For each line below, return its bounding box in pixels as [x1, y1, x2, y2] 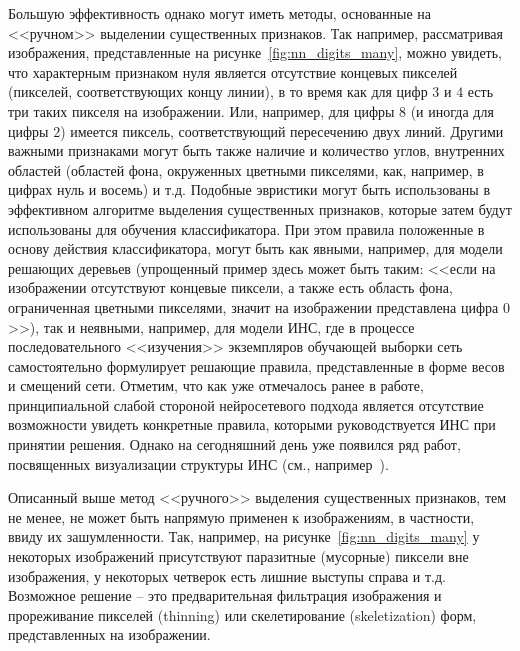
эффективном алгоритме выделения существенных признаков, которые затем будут [8, 198, 512, 219]
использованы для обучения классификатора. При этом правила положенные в [8, 218, 485, 239]
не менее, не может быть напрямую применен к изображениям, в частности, [8, 506, 475, 527]
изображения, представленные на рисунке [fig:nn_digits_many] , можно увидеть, [8, 42, 503, 63]
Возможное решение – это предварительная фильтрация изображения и [8, 585, 442, 606]
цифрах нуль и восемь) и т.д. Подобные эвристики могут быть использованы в [8, 179, 490, 200]
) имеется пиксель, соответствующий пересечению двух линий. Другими [60, 120, 504, 141]
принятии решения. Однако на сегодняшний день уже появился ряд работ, [8, 434, 461, 455]
